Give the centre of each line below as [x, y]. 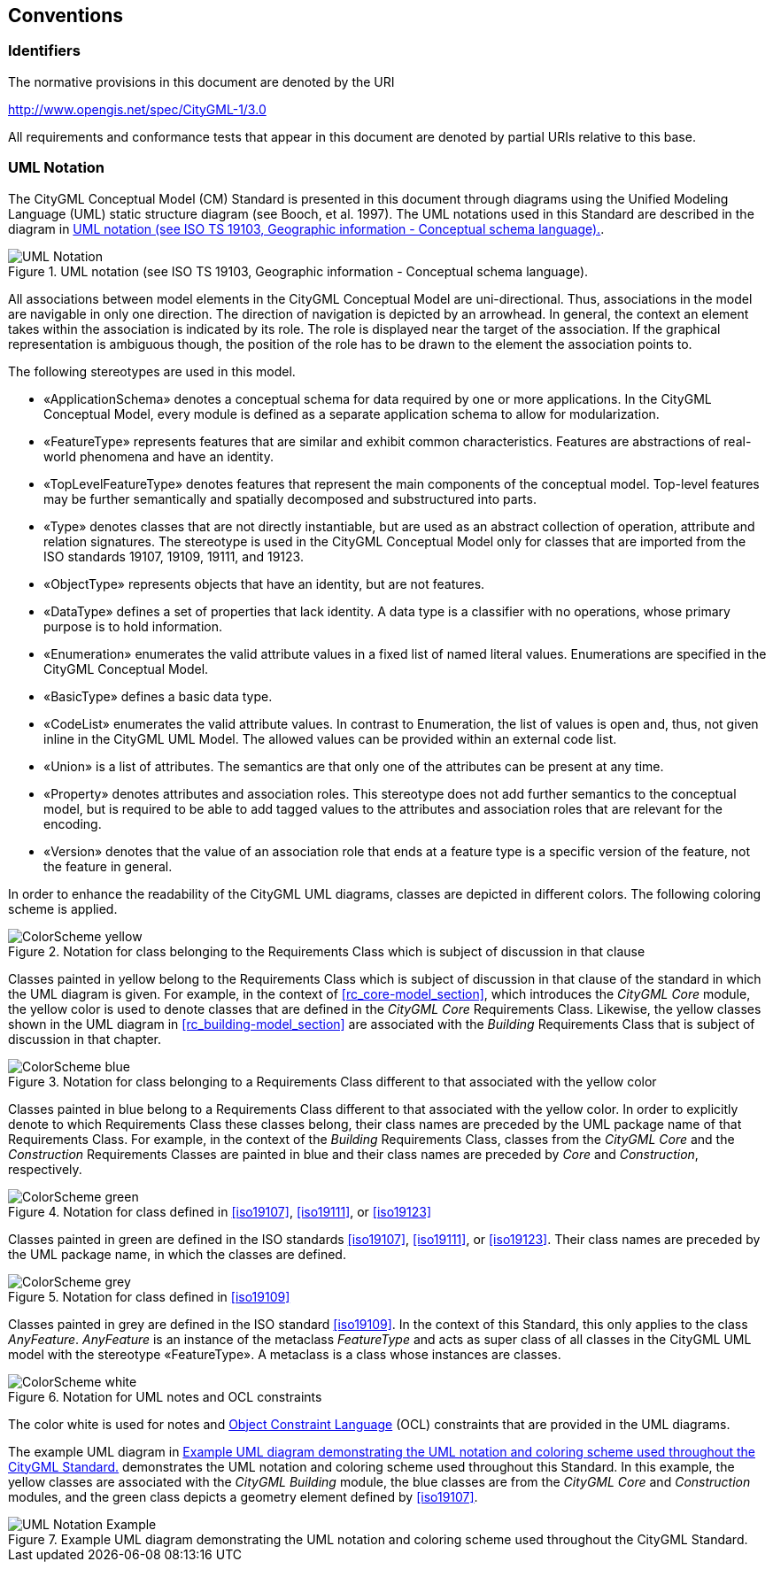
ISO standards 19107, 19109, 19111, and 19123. [174, 556]
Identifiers [44, 51]
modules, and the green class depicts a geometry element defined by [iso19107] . [243, 1496]
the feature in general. [108, 866]
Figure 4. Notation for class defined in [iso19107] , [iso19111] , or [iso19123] [220, 1211]
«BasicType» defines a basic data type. [158, 696]
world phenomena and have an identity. [159, 456]
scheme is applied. [63, 908]
